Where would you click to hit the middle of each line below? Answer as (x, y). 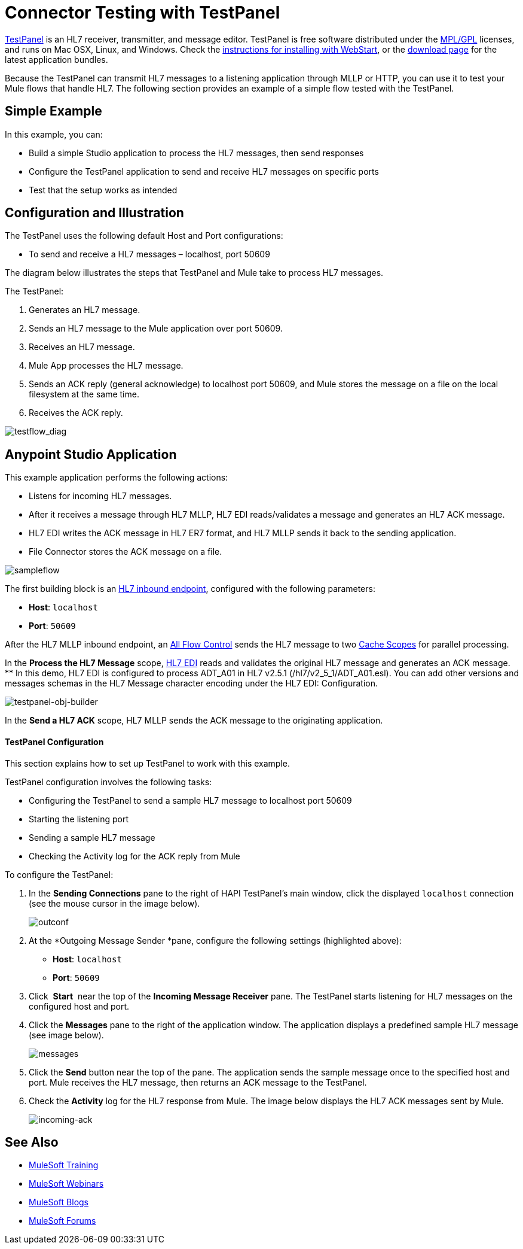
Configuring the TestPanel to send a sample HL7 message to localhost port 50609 (190, 800)
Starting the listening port (79, 819)
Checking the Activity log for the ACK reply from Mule (134, 856)
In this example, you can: (54, 134)
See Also (32, 1142)
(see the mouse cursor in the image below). (114, 903)
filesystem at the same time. (84, 394)
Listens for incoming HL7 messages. (100, 496)
